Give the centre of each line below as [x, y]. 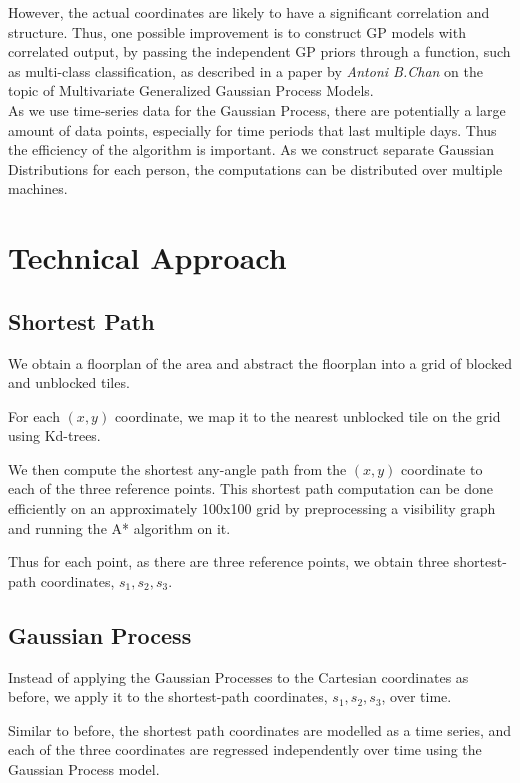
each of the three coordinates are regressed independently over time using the [245, 749]
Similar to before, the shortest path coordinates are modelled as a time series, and [260, 729]
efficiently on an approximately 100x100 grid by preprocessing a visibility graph [252, 508]
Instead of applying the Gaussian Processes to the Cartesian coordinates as [238, 676]
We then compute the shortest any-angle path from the [177, 468]
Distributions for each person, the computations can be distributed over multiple [255, 168]
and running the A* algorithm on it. [119, 527]
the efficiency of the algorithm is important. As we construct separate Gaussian [251, 149]
